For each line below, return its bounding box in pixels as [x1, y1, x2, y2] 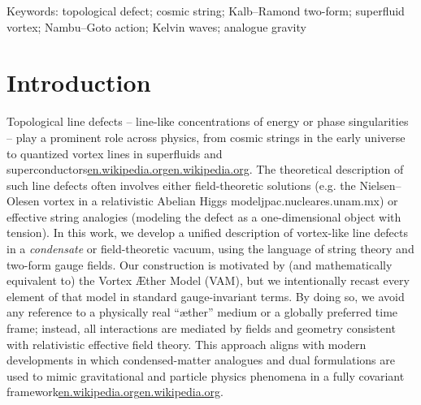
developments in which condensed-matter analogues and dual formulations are [7, 351, 395, 368]
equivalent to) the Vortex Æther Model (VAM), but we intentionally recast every [7, 272, 410, 289]
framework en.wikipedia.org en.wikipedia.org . [7, 383, 224, 400]
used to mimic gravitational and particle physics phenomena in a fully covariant [7, 367, 405, 384]
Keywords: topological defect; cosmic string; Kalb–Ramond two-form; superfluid [7, 2, 405, 19]
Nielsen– [359, 176, 401, 193]
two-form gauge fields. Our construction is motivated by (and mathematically [7, 256, 393, 273]
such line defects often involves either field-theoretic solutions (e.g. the [7, 176, 356, 193]
